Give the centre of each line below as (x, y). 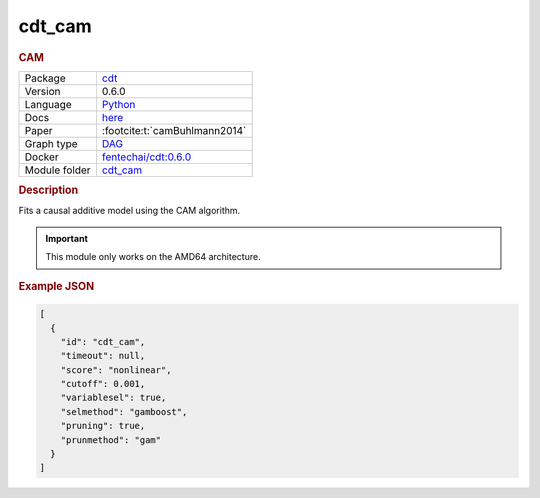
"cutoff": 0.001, (103, 384)
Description (48, 190)
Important (67, 238)
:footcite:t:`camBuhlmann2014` (174, 130)
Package (45, 78)
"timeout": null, (103, 356)
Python (118, 104)
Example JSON (56, 286)
